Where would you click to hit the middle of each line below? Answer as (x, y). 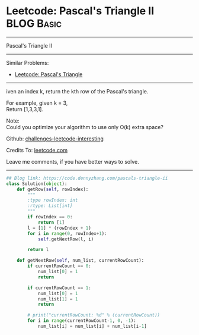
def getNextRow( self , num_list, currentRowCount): (81, 261)
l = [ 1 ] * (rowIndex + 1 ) (60, 228)
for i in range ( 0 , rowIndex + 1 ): (68, 233)
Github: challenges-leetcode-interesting (55, 139)
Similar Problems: (28, 62)
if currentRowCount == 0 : (60, 266)
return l (38, 250)
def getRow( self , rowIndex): (53, 189)
